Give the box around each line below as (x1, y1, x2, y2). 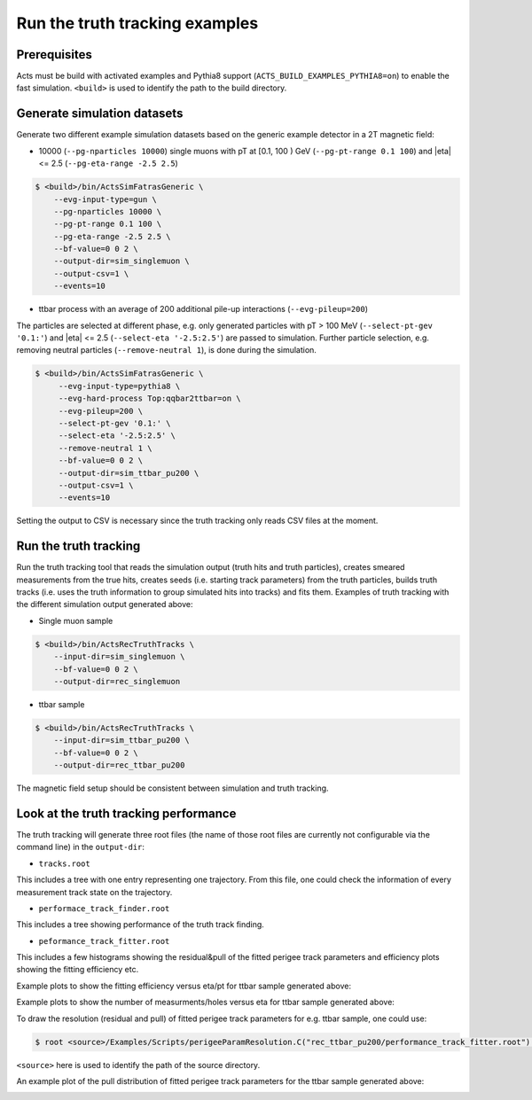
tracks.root (38, 858, 90, 869)
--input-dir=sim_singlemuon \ (53, 651, 185, 662)
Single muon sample (38, 615, 113, 626)
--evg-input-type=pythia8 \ (58, 381, 181, 391)
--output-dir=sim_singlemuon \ (53, 256, 190, 266)
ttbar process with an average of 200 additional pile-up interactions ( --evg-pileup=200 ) (38, 304, 368, 315)
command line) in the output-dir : (16, 842, 145, 853)
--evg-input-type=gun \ (53, 194, 157, 204)
